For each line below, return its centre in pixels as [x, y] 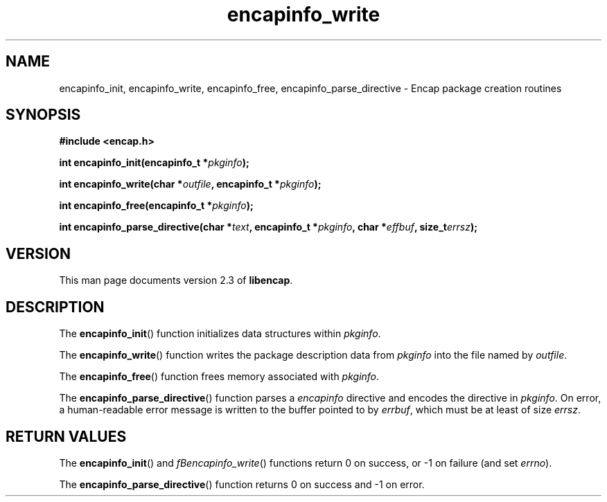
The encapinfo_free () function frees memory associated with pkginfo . [219, 377]
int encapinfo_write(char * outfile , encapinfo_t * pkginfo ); [190, 184]
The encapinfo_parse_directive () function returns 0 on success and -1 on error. [242, 484]
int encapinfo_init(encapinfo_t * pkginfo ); [154, 163]
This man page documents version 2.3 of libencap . [176, 280]
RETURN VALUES [66, 436]
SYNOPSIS [43, 115]
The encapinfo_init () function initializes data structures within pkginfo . [220, 334]
